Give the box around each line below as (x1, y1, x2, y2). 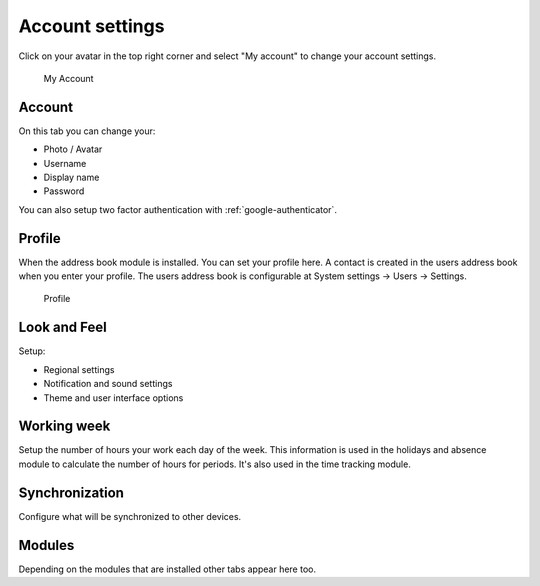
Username (43, 157, 87, 169)
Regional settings (43, 363, 115, 375)
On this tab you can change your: (18, 125, 156, 137)
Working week (18, 418, 111, 435)
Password (43, 185, 85, 197)
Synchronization (18, 484, 125, 501)
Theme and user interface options (43, 391, 184, 404)
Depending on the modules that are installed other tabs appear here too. (18, 563, 317, 575)
